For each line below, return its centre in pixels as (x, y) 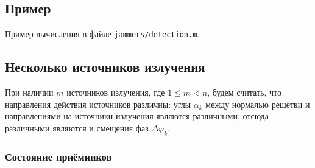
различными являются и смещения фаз (77, 128)
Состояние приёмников (58, 156)
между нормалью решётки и (258, 104)
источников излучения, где (116, 92)
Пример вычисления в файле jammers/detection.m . (102, 34)
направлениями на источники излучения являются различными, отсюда (137, 116)
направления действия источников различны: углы (98, 104)
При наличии (29, 92)
